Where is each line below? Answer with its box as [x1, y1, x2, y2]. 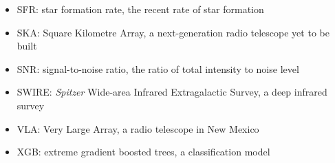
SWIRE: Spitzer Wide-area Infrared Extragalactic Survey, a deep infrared [17, 85, 327, 99]
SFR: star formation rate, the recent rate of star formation [17, 2, 264, 16]
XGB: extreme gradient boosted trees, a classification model [17, 144, 270, 159]
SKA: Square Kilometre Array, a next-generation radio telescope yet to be [17, 25, 329, 39]
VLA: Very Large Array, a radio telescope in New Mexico [17, 121, 259, 135]
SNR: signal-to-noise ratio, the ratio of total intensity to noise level [17, 61, 299, 76]
